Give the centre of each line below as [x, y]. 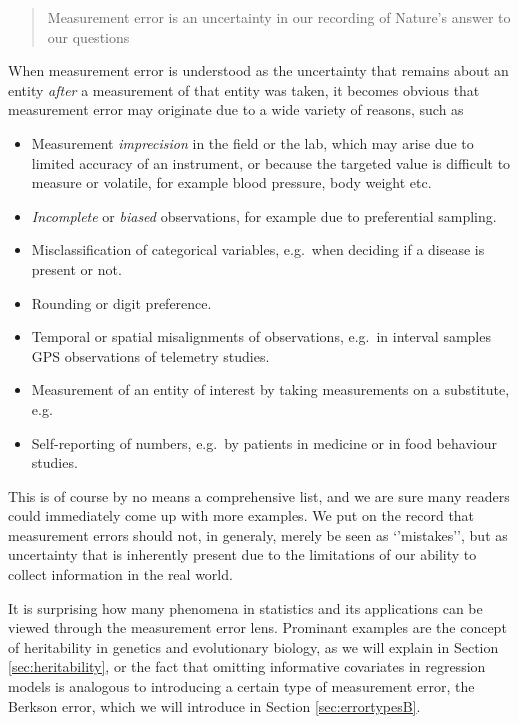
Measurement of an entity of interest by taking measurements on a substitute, [270, 389]
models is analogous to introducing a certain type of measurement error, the [241, 686]
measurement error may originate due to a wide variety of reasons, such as [236, 109]
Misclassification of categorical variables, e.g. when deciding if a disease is [258, 249]
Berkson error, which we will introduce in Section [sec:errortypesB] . [214, 705]
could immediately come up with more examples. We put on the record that [241, 515]
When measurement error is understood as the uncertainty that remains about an [258, 70]
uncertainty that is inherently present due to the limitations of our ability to [242, 554]
